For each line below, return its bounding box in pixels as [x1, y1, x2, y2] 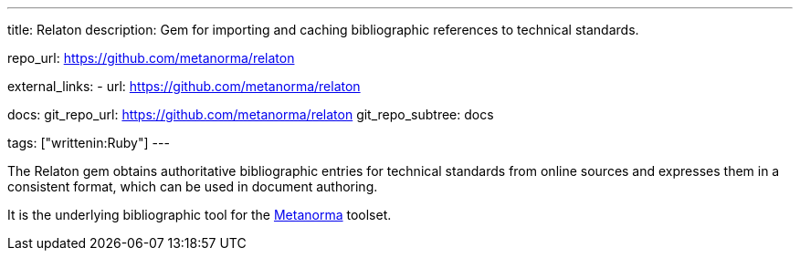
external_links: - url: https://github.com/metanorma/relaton [7, 78, 361, 94]
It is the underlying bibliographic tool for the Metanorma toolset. [7, 207, 392, 222]
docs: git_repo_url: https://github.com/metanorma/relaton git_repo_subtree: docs [7, 107, 494, 122]
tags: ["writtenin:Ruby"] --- [7, 135, 170, 150]
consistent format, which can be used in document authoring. [7, 179, 378, 194]
